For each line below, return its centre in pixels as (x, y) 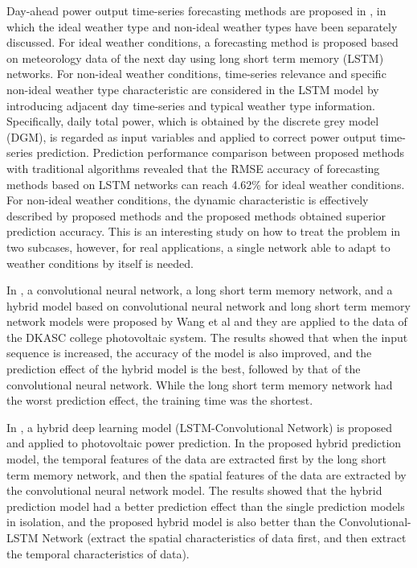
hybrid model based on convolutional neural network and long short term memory (208, 305)
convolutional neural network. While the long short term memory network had (200, 384)
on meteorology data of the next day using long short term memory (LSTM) (195, 58)
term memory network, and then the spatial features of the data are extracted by (206, 474)
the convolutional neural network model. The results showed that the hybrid (194, 490)
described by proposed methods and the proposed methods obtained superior (196, 215)
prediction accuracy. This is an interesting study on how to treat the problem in (204, 231)
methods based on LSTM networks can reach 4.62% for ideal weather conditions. (206, 184)
